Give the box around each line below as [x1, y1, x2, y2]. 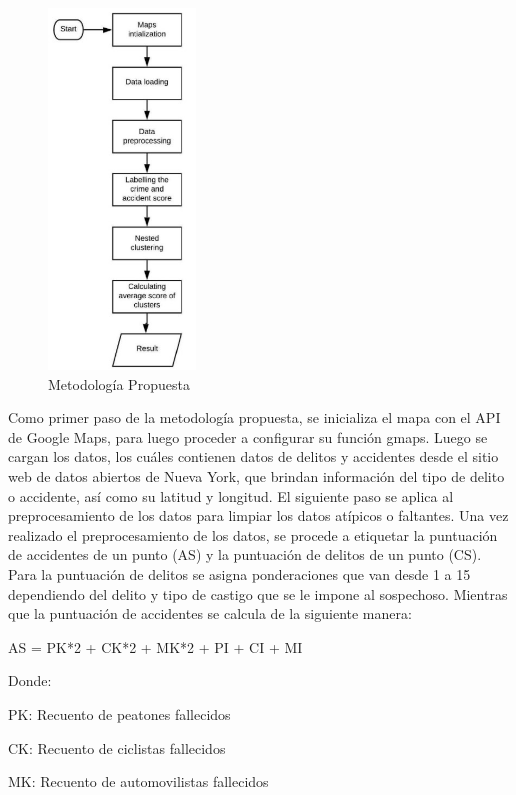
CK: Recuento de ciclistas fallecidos [8, 737, 226, 758]
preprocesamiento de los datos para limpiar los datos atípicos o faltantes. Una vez [8, 505, 509, 526]
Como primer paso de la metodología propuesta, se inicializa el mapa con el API [8, 407, 501, 428]
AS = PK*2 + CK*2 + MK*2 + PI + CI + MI [8, 636, 303, 657]
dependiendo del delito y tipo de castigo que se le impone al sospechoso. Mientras [8, 583, 508, 604]
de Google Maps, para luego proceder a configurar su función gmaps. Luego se [8, 426, 488, 447]
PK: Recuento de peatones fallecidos [8, 703, 231, 724]
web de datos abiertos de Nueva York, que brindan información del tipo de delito [8, 465, 505, 486]
